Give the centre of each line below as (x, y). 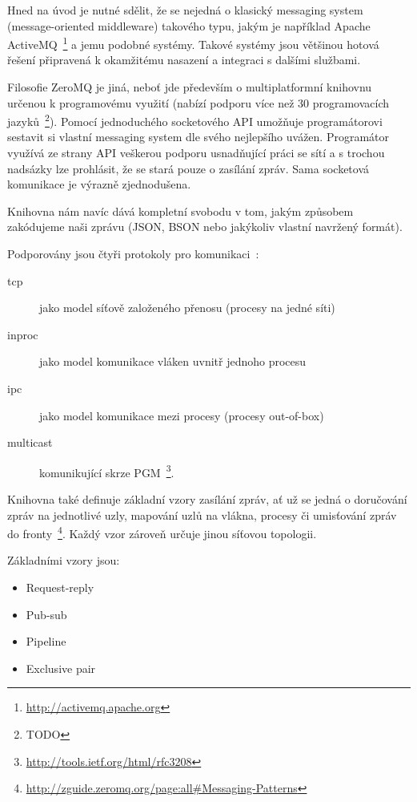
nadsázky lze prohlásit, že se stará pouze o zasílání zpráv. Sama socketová (188, 168)
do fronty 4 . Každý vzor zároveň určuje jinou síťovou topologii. (162, 532)
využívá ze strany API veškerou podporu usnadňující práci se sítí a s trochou (196, 153)
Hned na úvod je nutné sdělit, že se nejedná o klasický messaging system (185, 10)
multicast (30, 442)
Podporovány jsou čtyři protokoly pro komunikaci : (133, 254)
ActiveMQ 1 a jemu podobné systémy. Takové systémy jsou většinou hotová (193, 43)
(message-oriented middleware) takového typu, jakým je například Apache (189, 25)
